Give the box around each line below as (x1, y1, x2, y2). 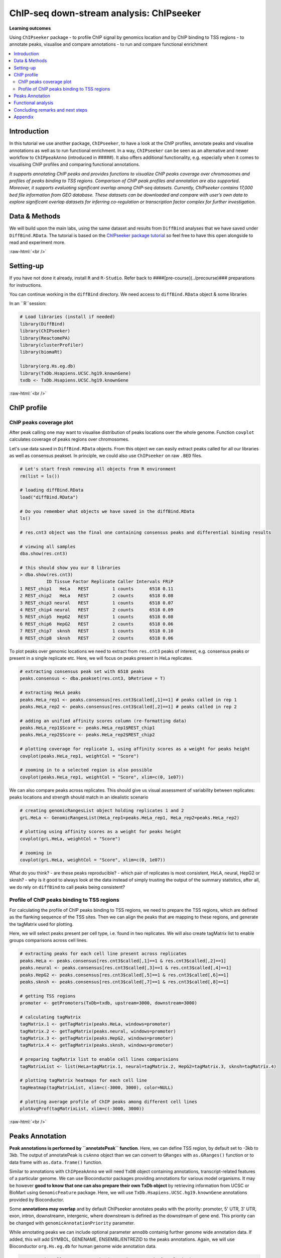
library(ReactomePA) (20, 335, 70, 341)
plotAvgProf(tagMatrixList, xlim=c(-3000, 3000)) (20, 1106, 145, 1112)
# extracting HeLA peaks (20, 690, 81, 695)
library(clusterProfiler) (20, 342, 84, 348)
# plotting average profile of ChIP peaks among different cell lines (20, 1098, 198, 1105)
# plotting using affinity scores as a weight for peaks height (20, 829, 182, 835)
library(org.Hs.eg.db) (20, 363, 76, 369)
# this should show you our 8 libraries (20, 565, 120, 571)
